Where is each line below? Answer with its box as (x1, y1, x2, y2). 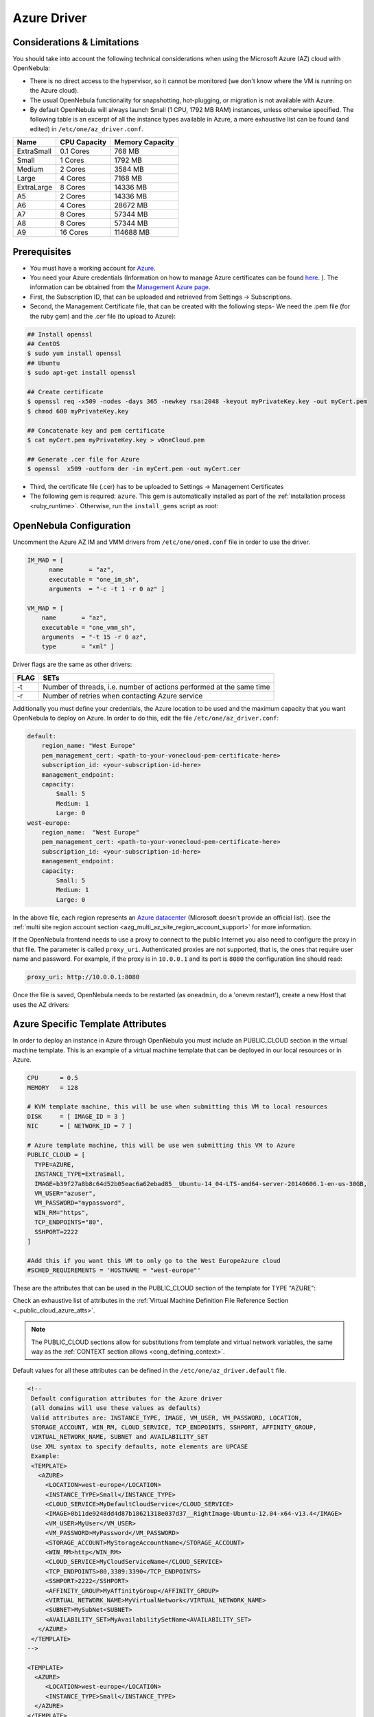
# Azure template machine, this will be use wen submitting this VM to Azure (27, 1141, 295, 1149)
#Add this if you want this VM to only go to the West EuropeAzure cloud (27, 1257, 281, 1264)
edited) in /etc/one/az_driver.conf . (30, 124, 143, 133)
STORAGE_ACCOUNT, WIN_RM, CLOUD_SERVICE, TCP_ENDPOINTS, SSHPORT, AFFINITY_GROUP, (31, 1423, 317, 1431)
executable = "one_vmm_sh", (41, 624, 137, 631)
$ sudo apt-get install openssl (27, 369, 137, 377)
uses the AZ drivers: (12, 1000, 70, 1009)
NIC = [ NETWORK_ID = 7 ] (27, 1122, 133, 1130)
